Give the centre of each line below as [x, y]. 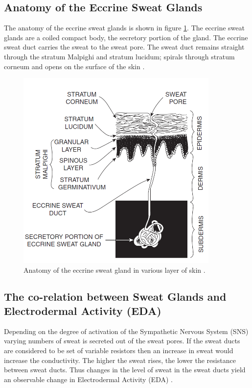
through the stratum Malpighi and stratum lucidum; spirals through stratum [119, 56]
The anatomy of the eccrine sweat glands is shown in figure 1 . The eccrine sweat [124, 28]
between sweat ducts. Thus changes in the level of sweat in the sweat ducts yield [125, 370]
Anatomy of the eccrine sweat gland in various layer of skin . [115, 270]
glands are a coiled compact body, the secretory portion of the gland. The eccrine [126, 37]
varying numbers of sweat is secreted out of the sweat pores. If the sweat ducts [122, 341]
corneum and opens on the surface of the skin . [74, 66]
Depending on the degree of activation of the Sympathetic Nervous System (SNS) [126, 331]
